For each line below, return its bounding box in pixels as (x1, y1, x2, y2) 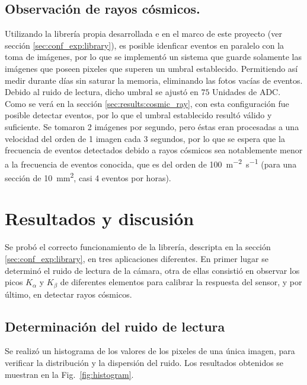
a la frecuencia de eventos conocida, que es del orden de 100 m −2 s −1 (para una (5, 156, 297, 170)
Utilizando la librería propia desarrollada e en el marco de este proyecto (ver (5, 27, 282, 40)
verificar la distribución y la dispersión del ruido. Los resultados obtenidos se (5, 356, 284, 368)
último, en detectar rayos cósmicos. (5, 288, 132, 300)
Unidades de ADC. (212, 86, 281, 98)
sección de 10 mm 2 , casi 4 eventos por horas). (5, 169, 171, 184)
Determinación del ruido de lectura (5, 317, 225, 335)
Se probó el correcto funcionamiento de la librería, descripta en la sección (5, 241, 271, 253)
